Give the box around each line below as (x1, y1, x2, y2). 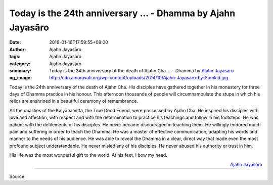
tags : (9, 54, 21, 60)
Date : (9, 39, 21, 45)
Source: (9, 173, 26, 179)
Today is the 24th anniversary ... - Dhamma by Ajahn (9, 8, 236, 19)
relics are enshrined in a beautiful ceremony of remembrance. (9, 98, 139, 104)
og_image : (9, 75, 32, 81)
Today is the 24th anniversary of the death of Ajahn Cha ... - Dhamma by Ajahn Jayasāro (49, 67, 234, 73)
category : (9, 61, 31, 67)
